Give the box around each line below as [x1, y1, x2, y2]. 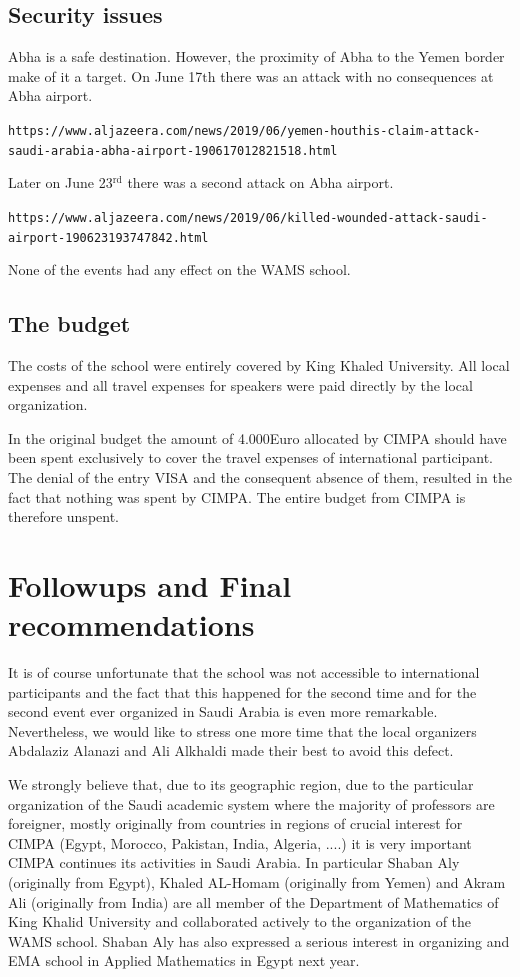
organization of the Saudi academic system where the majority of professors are [8, 793, 495, 814]
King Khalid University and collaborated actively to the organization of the [8, 911, 472, 932]
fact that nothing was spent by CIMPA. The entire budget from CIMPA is [8, 486, 466, 507]
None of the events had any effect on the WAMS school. [8, 259, 351, 280]
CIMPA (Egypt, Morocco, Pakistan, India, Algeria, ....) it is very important [8, 832, 472, 853]
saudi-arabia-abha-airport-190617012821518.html [8, 143, 338, 158]
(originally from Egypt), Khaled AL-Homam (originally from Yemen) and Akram [8, 872, 506, 892]
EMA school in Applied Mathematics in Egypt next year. [8, 950, 360, 971]
